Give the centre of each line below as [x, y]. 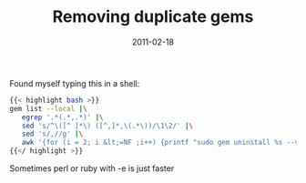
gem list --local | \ [49, 108]
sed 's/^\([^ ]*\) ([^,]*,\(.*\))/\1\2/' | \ [107, 126]
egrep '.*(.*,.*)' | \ [62, 117]
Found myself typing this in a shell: [75, 83]
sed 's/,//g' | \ [52, 134]
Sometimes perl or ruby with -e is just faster [92, 168]
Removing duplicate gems [153, 17]
